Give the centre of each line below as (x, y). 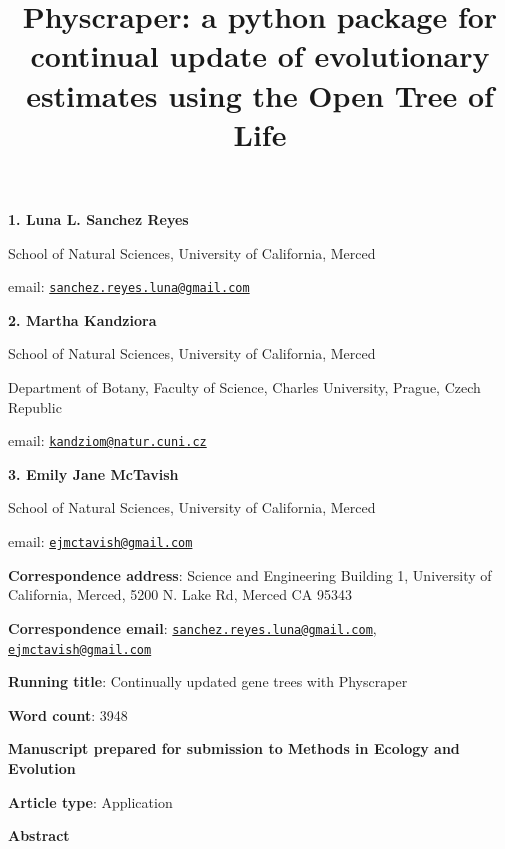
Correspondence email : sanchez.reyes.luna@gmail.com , (192, 627)
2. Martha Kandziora (82, 319)
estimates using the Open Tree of (260, 94)
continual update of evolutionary (260, 55)
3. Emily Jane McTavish (93, 473)
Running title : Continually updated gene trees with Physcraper (208, 681)
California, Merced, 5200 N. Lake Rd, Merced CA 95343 (180, 594)
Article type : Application (90, 801)
